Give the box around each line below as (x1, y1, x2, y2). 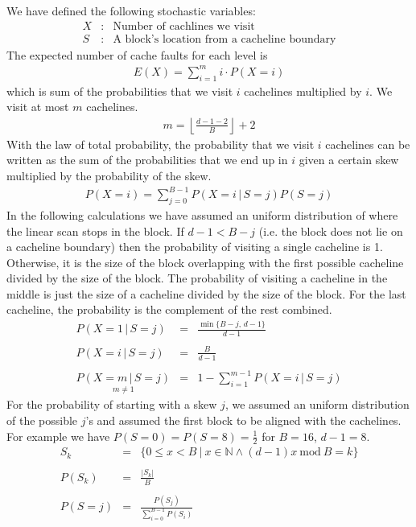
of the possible (6, 412, 78, 429)
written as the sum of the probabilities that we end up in (6, 151, 288, 168)
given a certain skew (299, 151, 399, 168)
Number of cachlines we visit (113, 20, 255, 32)
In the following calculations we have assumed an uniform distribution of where (6, 206, 398, 223)
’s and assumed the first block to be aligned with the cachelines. (85, 412, 402, 429)
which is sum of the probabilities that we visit (6, 82, 233, 99)
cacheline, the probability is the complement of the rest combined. (6, 301, 332, 318)
